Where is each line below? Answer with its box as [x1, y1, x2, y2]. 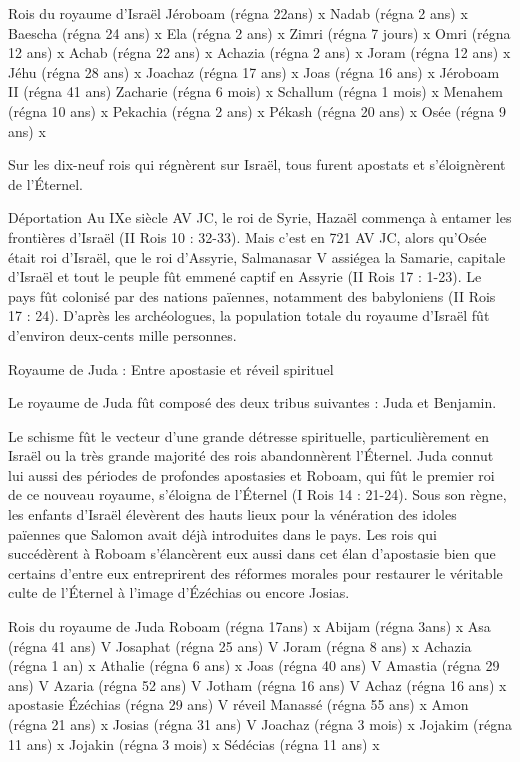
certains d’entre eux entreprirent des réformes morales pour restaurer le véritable [8, 562, 503, 583]
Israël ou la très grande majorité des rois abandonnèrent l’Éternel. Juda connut [8, 445, 494, 466]
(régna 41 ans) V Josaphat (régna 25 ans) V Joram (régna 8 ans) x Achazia [8, 635, 472, 656]
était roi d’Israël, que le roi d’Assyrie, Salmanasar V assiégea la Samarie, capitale [8, 246, 506, 267]
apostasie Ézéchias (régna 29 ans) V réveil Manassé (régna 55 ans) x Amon [8, 694, 469, 715]
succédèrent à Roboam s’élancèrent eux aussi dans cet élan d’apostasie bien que [8, 543, 496, 564]
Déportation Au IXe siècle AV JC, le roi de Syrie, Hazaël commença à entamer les [8, 207, 512, 228]
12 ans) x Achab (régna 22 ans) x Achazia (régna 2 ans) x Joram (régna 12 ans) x [8, 42, 511, 63]
